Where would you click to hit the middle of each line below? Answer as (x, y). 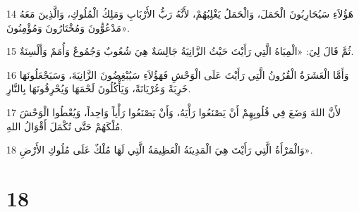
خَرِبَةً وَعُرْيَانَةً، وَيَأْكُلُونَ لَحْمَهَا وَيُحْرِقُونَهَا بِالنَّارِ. (99, 88)
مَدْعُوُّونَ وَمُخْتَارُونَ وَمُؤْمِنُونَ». (68, 27)
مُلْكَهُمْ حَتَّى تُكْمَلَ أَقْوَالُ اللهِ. (65, 126)
